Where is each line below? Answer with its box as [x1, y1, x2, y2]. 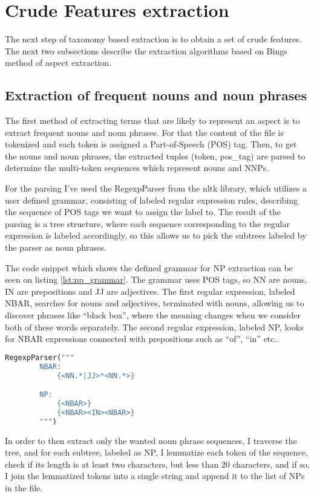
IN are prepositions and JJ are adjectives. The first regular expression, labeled [5, 285, 295, 297]
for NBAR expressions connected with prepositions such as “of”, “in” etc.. [5, 332, 280, 345]
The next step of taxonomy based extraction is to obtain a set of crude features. [5, 33, 302, 45]
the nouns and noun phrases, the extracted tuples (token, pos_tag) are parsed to [5, 149, 306, 162]
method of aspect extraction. [5, 56, 111, 69]
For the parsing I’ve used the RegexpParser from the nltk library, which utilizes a [5, 182, 307, 195]
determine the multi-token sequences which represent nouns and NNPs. [5, 161, 269, 174]
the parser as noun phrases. [5, 241, 106, 254]
